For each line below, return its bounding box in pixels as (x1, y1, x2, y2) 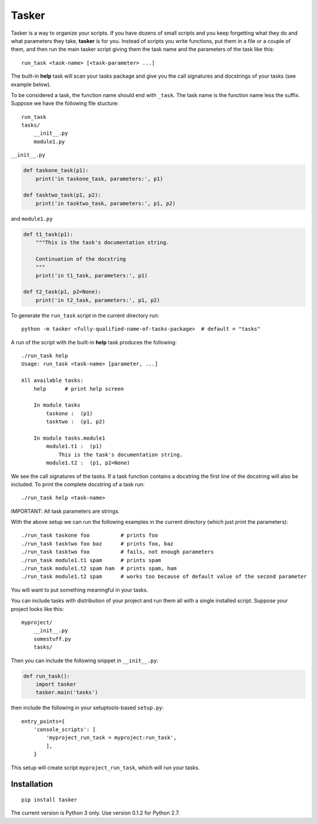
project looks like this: (11, 605, 64, 612)
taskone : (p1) (46, 410, 93, 417)
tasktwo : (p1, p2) (46, 418, 105, 425)
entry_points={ (21, 718, 65, 725)
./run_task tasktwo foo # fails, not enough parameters (21, 549, 214, 556)
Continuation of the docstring (35, 255, 126, 262)
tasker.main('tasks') (35, 689, 98, 696)
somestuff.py (33, 636, 71, 642)
